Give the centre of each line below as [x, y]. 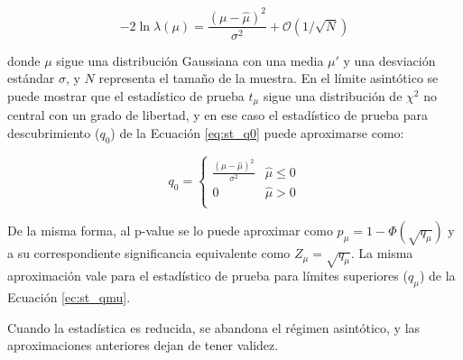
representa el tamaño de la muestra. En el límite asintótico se [269, 78]
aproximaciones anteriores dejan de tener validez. [143, 345]
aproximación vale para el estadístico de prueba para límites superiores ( [208, 276]
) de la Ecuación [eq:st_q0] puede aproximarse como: [257, 132]
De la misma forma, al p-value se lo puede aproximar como [170, 231]
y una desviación [389, 60]
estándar [31, 78]
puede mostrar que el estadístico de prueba [126, 95]
